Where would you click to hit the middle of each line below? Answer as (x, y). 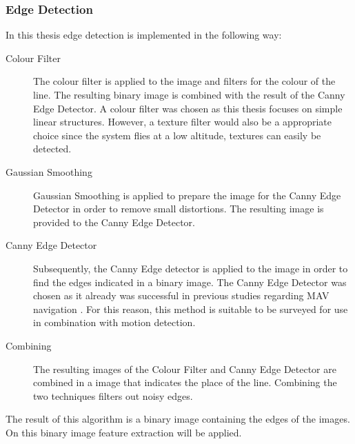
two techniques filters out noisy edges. (113, 395)
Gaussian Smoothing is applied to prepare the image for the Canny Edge (187, 195)
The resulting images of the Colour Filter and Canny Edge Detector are (185, 369)
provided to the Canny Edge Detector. (114, 222)
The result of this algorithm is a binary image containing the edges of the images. (178, 419)
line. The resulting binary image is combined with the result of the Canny (189, 94)
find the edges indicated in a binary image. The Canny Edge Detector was (190, 282)
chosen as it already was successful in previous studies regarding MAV (181, 295)
